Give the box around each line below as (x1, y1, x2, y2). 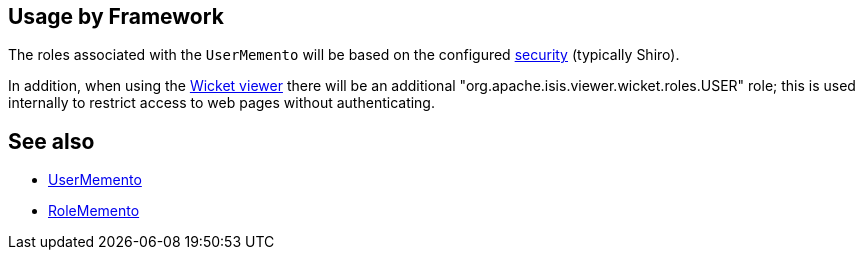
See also (8, 128, 95, 154)
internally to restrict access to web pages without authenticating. (8, 94, 435, 112)
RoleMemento (48, 202, 140, 220)
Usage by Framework (8, 4, 224, 29)
